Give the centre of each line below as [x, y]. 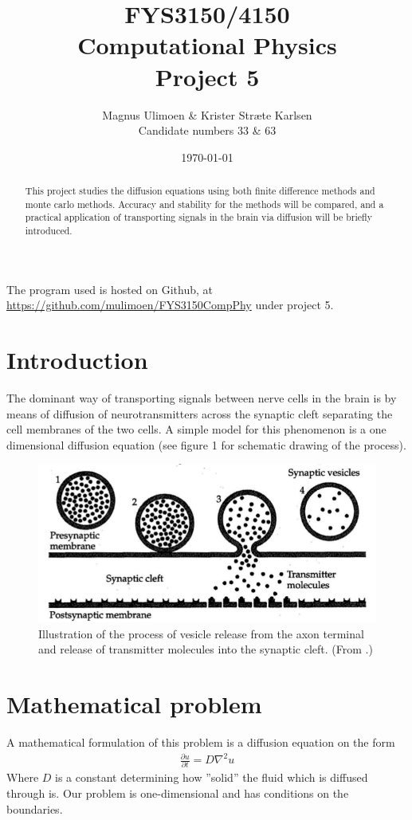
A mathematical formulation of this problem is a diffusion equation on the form [201, 742]
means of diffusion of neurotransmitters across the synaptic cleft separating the [200, 413]
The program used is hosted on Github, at [110, 289]
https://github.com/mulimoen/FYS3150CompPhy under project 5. [170, 305]
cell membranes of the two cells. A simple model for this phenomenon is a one [196, 429]
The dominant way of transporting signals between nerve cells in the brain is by [202, 398]
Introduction [77, 360]
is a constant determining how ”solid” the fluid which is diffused [212, 777]
